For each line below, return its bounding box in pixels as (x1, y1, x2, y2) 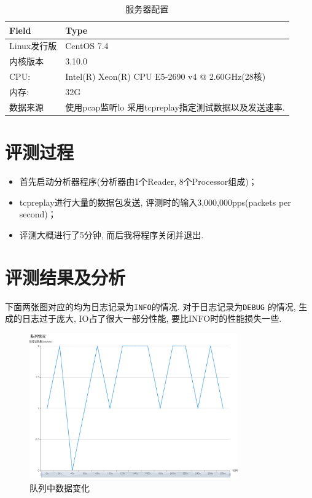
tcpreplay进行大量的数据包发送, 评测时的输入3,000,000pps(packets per (19, 195, 291, 208)
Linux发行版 (9, 39, 57, 52)
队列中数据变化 (29, 481, 90, 494)
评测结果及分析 (5, 264, 126, 289)
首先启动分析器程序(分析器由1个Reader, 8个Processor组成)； (19, 175, 257, 188)
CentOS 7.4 (65, 39, 109, 52)
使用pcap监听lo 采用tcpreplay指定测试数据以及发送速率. (65, 100, 285, 113)
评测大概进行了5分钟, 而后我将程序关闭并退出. (19, 228, 204, 241)
